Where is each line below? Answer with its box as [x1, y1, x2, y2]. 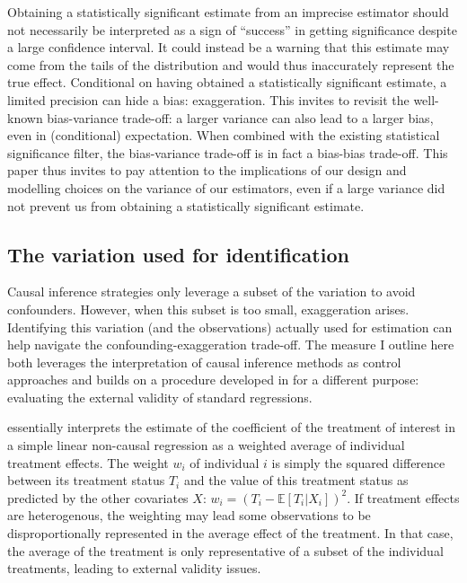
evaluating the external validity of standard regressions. [7, 387, 313, 406]
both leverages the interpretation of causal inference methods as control [7, 352, 401, 371]
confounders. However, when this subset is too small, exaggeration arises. [7, 299, 410, 318]
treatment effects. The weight [7, 453, 169, 472]
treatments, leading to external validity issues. [7, 559, 261, 578]
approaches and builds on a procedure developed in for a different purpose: [7, 370, 419, 389]
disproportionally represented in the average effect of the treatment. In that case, [7, 524, 454, 543]
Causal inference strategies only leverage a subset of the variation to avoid [7, 282, 416, 301]
